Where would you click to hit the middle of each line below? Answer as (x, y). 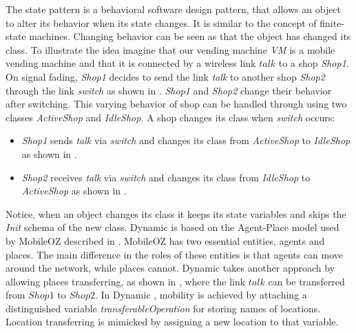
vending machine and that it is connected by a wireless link (131, 63)
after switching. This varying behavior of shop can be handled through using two (176, 104)
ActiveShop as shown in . (74, 191)
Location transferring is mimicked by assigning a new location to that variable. (172, 322)
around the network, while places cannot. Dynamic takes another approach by (170, 268)
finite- (332, 22)
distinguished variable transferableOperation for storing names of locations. (163, 308)
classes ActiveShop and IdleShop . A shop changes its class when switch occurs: (170, 117)
